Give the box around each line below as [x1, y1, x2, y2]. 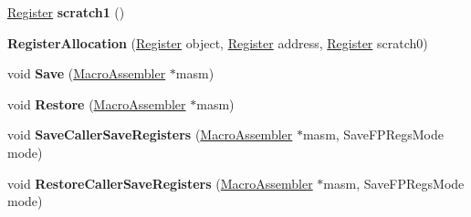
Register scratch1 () [7, 3, 125, 21]
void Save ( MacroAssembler [7, 64, 166, 83]
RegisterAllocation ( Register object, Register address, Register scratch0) [7, 33, 428, 52]
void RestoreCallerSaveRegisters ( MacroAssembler [7, 173, 313, 192]
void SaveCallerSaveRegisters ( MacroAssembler [7, 125, 293, 144]
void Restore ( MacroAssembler [7, 94, 186, 113]
